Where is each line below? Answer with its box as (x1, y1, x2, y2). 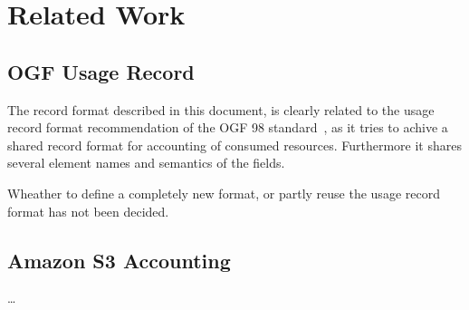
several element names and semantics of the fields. (7, 153, 285, 172)
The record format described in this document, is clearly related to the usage (7, 100, 435, 119)
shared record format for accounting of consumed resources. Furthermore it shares (7, 135, 462, 154)
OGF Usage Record (7, 57, 195, 85)
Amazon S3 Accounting (7, 246, 231, 274)
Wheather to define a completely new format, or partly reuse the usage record (7, 183, 440, 202)
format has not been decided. (7, 201, 169, 220)
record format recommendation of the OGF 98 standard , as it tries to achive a (7, 118, 448, 137)
